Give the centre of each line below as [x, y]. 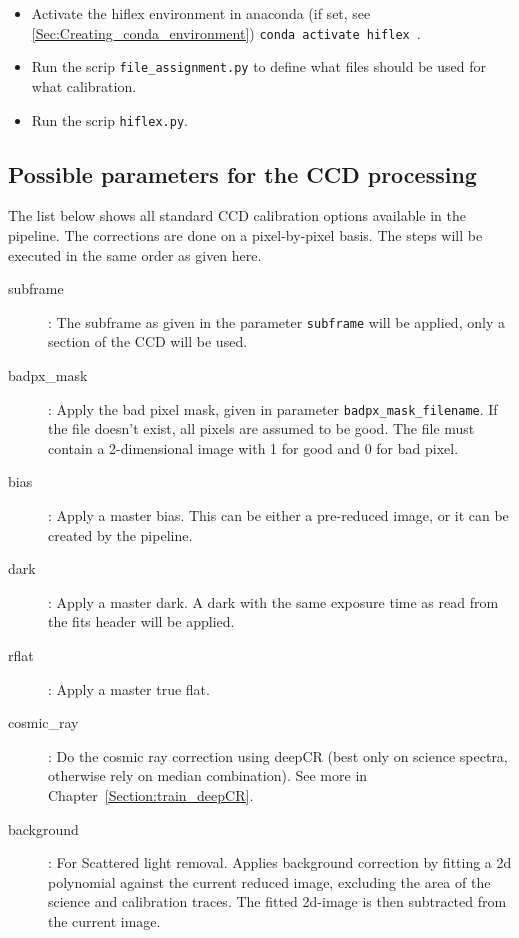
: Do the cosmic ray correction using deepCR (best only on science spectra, [278, 755]
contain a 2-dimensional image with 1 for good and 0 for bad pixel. [253, 447]
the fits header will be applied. [141, 621]
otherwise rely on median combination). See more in [208, 775]
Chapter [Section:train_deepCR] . [151, 794]
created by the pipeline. [120, 534]
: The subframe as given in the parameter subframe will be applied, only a [276, 321]
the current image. [104, 920]
